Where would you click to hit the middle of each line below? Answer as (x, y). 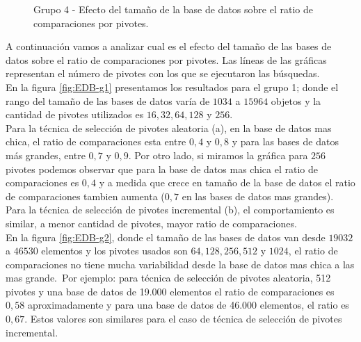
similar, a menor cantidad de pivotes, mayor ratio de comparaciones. (151, 223)
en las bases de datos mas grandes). (258, 196)
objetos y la (296, 100)
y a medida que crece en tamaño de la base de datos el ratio (227, 182)
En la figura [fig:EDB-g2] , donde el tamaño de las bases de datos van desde (166, 237)
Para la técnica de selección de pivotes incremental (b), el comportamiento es (170, 210)
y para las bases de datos (285, 141)
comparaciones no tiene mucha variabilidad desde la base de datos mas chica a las (180, 264)
